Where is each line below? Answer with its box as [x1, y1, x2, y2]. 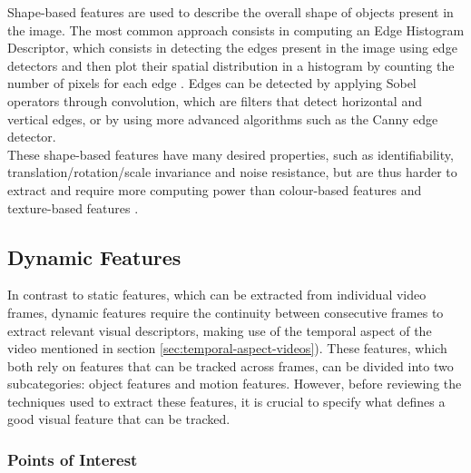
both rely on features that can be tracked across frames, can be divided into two [7, 356, 454, 375]
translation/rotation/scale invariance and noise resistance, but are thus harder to [7, 163, 457, 182]
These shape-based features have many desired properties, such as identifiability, [7, 144, 454, 163]
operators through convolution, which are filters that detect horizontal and [7, 91, 422, 110]
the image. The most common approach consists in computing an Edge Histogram [7, 20, 465, 39]
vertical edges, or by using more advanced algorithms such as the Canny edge [7, 109, 438, 128]
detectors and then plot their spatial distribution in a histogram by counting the [7, 55, 455, 74]
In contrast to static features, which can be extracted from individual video [7, 285, 427, 304]
